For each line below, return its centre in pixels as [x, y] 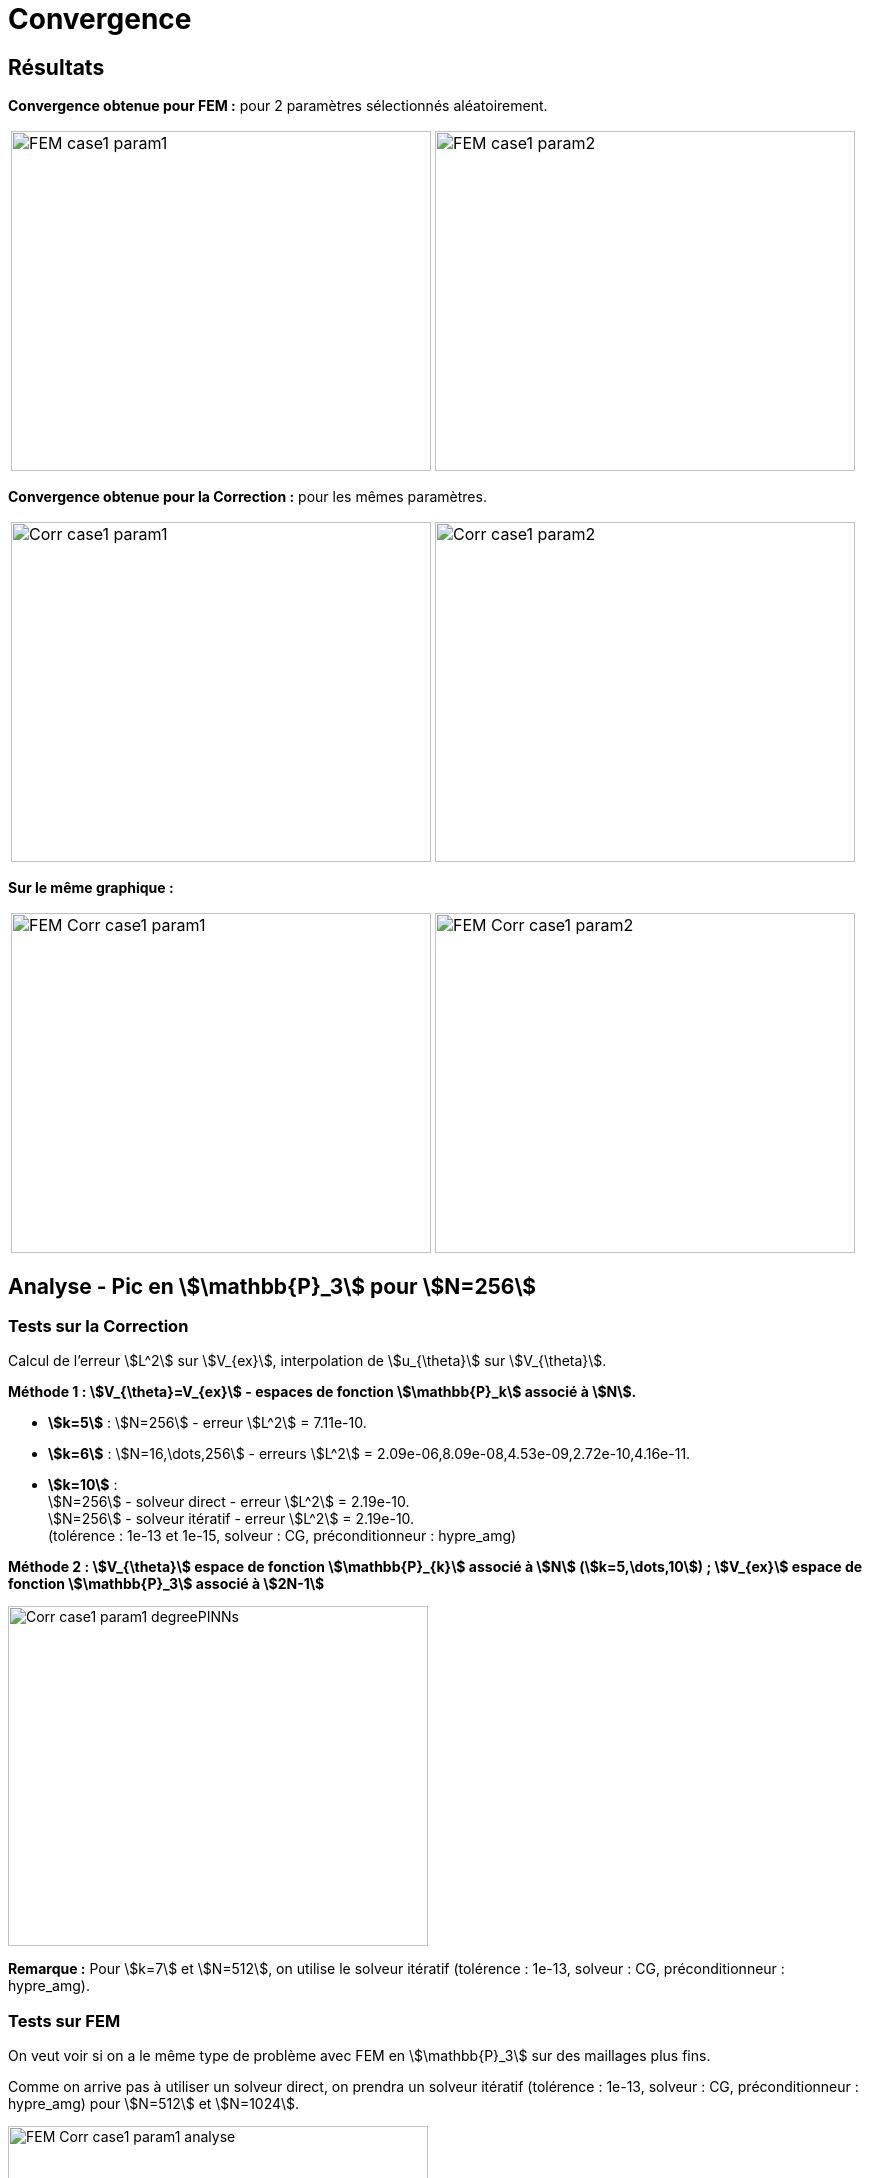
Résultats [56, 67]
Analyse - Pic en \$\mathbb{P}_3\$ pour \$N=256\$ [272, 1286]
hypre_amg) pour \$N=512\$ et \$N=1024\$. [154, 2104]
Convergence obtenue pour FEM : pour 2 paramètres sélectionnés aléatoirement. [278, 106]
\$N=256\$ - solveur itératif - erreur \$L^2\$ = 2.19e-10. [231, 1519]
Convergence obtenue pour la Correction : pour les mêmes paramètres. [247, 497]
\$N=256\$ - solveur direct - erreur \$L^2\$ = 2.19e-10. [229, 1502]
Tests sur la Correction [98, 1326]
